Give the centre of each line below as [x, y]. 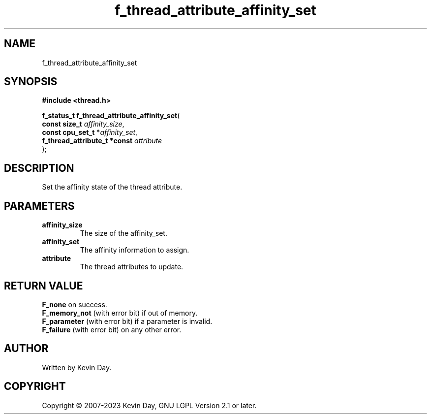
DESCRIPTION [39, 168]
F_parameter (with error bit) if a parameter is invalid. [127, 321]
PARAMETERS [39, 206]
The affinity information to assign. [135, 250]
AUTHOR [26, 349]
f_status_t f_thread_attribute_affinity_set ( [111, 116]
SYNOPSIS [31, 82]
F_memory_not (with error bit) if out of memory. [120, 313]
